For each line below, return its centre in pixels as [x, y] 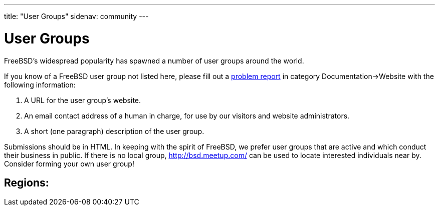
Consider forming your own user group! [69, 163]
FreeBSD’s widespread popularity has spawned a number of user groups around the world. [154, 60]
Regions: [27, 182]
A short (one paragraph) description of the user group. [114, 131]
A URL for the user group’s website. [83, 100]
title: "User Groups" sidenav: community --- [76, 16]
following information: [40, 84]
